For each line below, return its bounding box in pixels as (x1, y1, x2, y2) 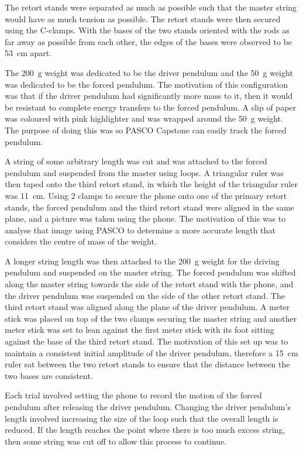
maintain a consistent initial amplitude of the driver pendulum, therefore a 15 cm (5, 346, 298, 359)
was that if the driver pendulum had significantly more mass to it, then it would (5, 89, 293, 102)
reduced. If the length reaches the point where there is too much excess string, (5, 424, 285, 436)
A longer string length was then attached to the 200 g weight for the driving (5, 254, 280, 267)
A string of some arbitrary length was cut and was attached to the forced (5, 155, 267, 167)
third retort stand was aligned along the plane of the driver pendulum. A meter (5, 301, 290, 313)
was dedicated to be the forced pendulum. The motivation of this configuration (5, 78, 288, 90)
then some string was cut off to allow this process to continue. (5, 435, 227, 447)
